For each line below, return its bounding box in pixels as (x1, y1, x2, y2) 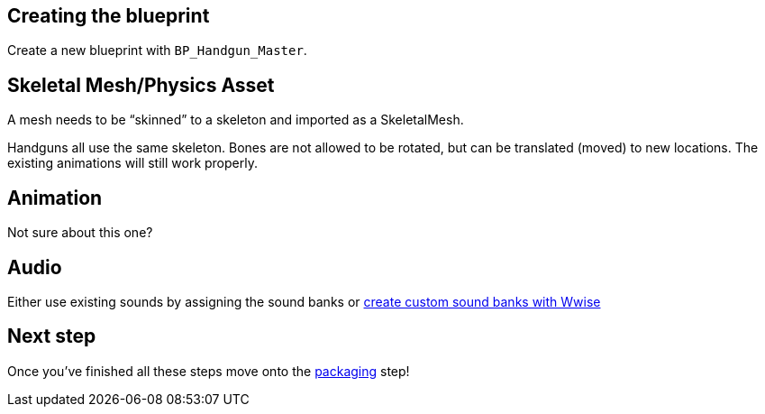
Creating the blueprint (7, 5, 210, 27)
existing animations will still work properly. (7, 155, 258, 171)
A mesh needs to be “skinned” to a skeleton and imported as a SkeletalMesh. (7, 112, 464, 128)
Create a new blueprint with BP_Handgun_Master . (7, 42, 307, 59)
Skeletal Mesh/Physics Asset (7, 73, 275, 97)
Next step (7, 325, 96, 348)
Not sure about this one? (7, 225, 153, 241)
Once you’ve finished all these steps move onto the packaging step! (7, 363, 410, 379)
